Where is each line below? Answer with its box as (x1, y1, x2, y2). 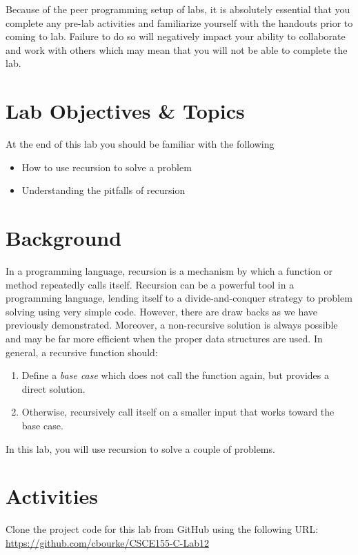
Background (6, 224, 122, 252)
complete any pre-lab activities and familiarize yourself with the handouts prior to (6, 15, 353, 30)
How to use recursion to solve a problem (21, 159, 192, 174)
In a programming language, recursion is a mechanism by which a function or (6, 264, 333, 277)
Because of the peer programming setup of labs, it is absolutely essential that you (6, 2, 350, 16)
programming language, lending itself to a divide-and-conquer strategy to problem (6, 291, 352, 305)
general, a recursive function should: (6, 344, 158, 359)
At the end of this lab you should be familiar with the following (6, 137, 275, 151)
